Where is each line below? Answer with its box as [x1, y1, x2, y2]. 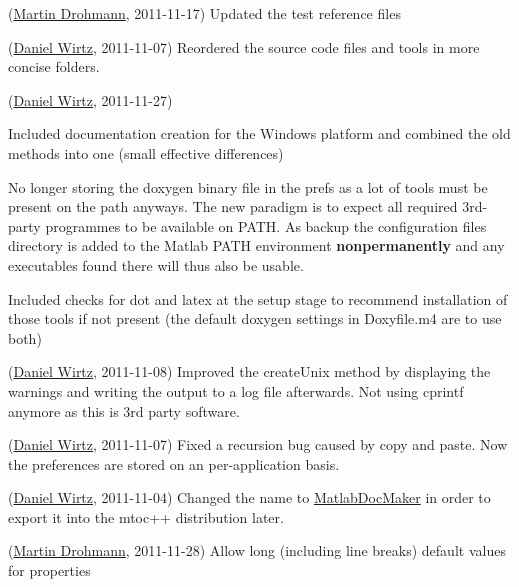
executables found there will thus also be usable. [8, 254, 304, 275]
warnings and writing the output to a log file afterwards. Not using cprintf [8, 380, 464, 401]
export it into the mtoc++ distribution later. [8, 506, 284, 527]
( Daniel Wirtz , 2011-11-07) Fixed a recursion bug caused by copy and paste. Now [8, 434, 508, 455]
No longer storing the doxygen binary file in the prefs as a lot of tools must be [8, 176, 488, 197]
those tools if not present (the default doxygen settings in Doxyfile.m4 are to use [8, 308, 502, 329]
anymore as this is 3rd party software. [8, 400, 240, 421]
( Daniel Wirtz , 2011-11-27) [8, 89, 173, 110]
